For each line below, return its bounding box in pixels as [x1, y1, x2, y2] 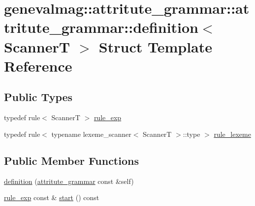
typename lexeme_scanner [51, 129, 131, 139]
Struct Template [98, 36, 213, 56]
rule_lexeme [214, 129, 251, 139]
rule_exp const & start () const [4, 192, 99, 203]
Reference [4, 55, 72, 76]
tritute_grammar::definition [4, 17, 198, 37]
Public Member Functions [4, 153, 139, 168]
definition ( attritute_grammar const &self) [4, 176, 134, 186]
